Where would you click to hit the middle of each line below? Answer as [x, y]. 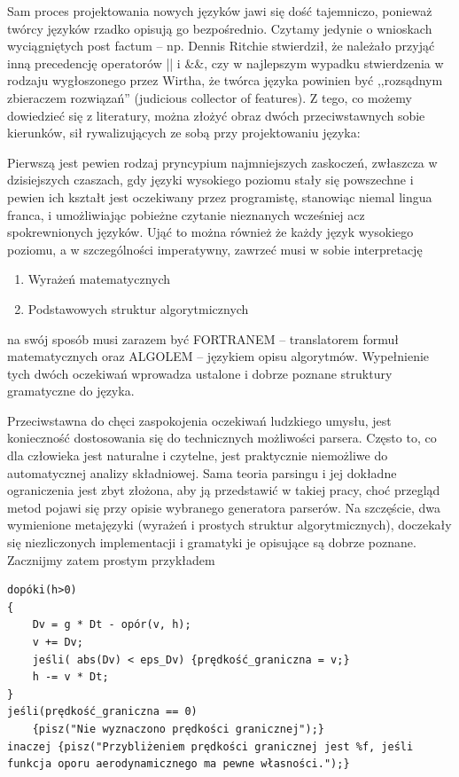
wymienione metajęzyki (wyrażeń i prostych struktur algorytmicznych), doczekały [229, 525]
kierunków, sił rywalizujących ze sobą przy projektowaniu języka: [184, 133]
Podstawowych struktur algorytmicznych [138, 308]
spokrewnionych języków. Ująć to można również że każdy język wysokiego [210, 232]
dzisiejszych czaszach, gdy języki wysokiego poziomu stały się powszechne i [210, 180]
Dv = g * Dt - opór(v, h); [112, 625]
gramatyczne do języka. [71, 391]
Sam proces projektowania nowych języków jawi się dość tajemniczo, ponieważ [220, 11]
